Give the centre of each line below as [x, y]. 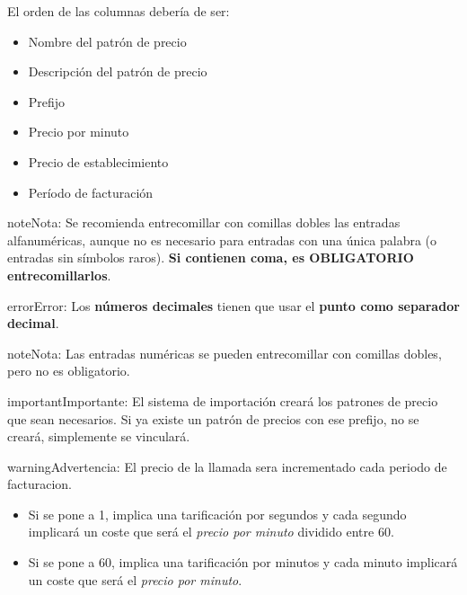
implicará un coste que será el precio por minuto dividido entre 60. [211, 532]
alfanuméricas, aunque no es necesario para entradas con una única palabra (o [222, 240]
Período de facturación [91, 192]
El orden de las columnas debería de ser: [119, 11]
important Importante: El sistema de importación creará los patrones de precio [223, 400]
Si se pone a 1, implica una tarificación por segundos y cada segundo [217, 514]
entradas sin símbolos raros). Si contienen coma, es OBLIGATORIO [211, 258]
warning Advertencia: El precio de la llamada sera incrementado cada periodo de [227, 466]
